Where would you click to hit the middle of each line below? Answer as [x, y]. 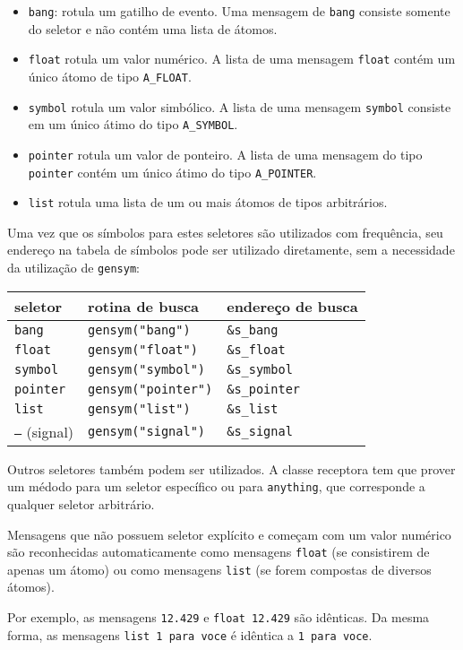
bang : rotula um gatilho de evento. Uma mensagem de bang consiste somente [239, 11]
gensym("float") [143, 349]
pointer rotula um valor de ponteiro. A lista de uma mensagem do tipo [225, 154]
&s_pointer [264, 389]
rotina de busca [144, 306]
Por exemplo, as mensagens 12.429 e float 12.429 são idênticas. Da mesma [219, 617]
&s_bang [253, 329]
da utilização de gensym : [73, 268]
